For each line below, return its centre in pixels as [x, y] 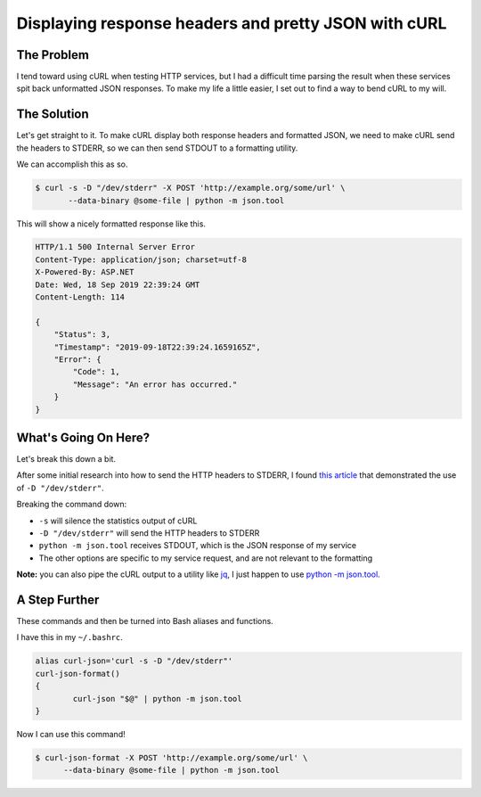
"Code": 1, [96, 372]
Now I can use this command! [71, 735]
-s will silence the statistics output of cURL [118, 521]
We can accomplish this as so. [72, 164]
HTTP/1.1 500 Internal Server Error [115, 247]
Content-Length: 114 [80, 297]
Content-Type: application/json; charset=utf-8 [141, 259]
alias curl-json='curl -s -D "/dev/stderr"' [134, 661]
